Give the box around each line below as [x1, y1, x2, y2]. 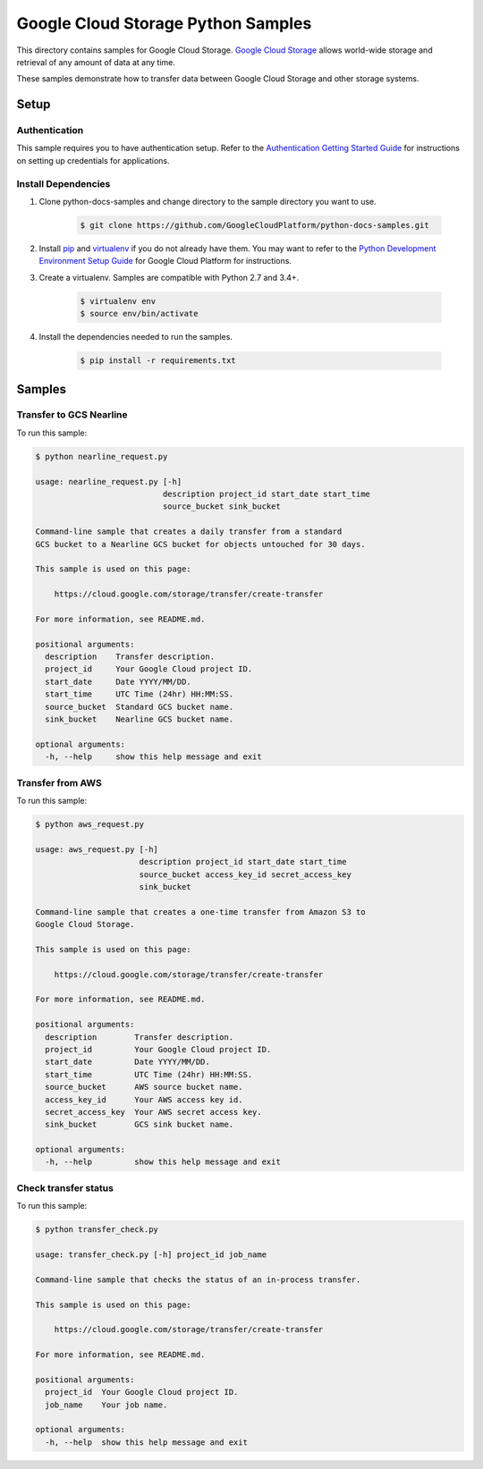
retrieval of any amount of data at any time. [16, 56, 176, 67]
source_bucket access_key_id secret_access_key [139, 869, 352, 880]
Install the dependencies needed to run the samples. [38, 332, 233, 342]
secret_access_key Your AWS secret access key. [45, 1107, 263, 1117]
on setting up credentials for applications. [16, 155, 170, 165]
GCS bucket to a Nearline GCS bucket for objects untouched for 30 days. [35, 539, 366, 549]
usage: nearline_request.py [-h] [35, 477, 182, 486]
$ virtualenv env [80, 296, 157, 306]
